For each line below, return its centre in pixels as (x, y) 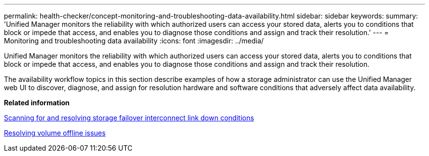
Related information (37, 103)
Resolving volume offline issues (55, 133)
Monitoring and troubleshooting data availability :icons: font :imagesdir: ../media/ (134, 41)
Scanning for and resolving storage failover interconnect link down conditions (129, 118)
